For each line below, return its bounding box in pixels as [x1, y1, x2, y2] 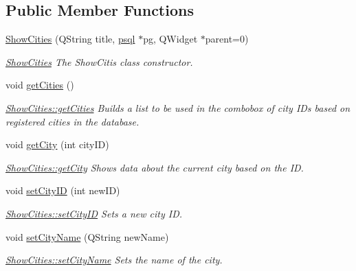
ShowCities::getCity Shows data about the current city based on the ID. [5, 160, 304, 174]
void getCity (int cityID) [5, 137, 109, 152]
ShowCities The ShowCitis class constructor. [5, 54, 193, 69]
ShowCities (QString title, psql [5, 32, 135, 46]
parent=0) [205, 32, 249, 46]
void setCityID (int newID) [5, 183, 120, 198]
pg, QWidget [143, 32, 198, 46]
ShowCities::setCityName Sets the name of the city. [5, 252, 223, 267]
